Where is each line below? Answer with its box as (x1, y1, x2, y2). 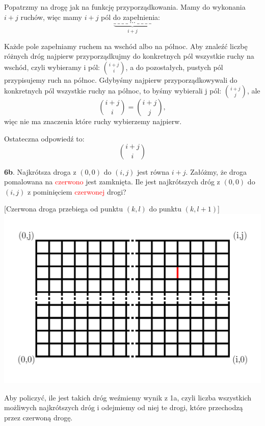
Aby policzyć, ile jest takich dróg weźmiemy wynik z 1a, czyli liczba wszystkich (4, 392, 252, 403)
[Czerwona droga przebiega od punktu (4, 203, 123, 214)
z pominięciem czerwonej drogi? (27, 186, 126, 197)
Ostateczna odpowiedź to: (4, 133, 85, 144)
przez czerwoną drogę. (4, 412, 73, 422)
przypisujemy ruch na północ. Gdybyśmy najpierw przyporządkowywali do (4, 74, 237, 85)
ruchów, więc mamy (20, 11, 82, 22)
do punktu (149, 203, 182, 214)
